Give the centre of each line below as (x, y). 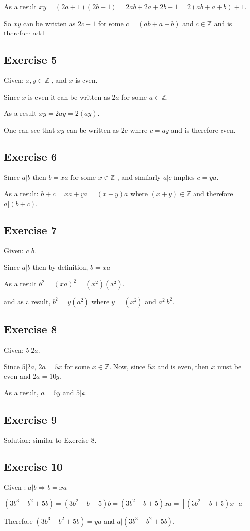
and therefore (213, 194)
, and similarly (139, 177)
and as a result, (27, 301)
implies (184, 177)
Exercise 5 (30, 59)
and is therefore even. (203, 129)
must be (229, 366)
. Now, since (127, 366)
